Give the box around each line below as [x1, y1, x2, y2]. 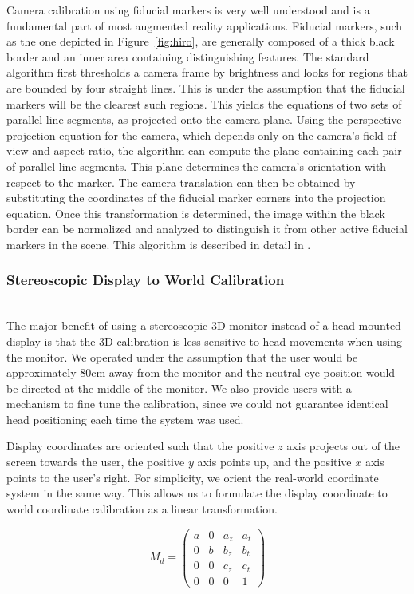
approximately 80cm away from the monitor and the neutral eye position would [6, 364, 396, 381]
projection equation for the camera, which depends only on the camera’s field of [6, 126, 396, 143]
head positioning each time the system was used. [6, 410, 244, 427]
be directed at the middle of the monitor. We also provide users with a [6, 379, 352, 396]
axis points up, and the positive [197, 453, 352, 470]
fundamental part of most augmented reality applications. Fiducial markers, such [6, 17, 403, 34]
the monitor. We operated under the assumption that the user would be [6, 348, 358, 365]
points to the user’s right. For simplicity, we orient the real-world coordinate [6, 469, 379, 485]
